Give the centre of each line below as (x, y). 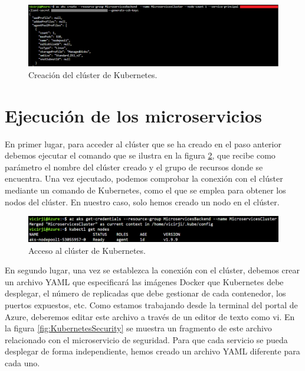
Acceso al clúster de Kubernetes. (87, 250)
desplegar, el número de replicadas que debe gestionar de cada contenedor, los (145, 293)
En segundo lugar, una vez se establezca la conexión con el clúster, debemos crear (152, 270)
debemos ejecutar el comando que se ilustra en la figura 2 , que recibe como (140, 155)
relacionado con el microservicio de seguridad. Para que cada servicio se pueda (146, 339)
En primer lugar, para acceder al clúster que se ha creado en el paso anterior (143, 143)
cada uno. (22, 363)
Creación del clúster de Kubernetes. (93, 74)
